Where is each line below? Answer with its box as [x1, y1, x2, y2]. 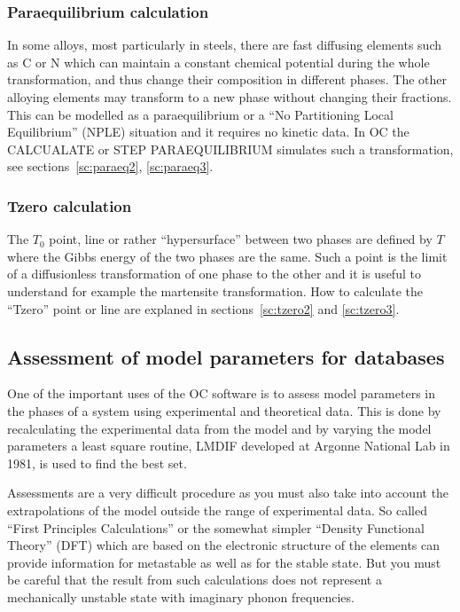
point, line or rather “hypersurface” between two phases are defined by [49, 230, 433, 248]
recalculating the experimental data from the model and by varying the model [7, 419, 432, 437]
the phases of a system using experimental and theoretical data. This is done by [7, 401, 441, 420]
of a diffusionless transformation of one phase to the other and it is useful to [7, 264, 421, 283]
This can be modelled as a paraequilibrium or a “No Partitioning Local [7, 105, 394, 123]
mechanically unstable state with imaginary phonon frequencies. [7, 587, 355, 606]
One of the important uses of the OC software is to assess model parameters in [7, 384, 435, 403]
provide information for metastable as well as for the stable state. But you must [7, 553, 441, 571]
